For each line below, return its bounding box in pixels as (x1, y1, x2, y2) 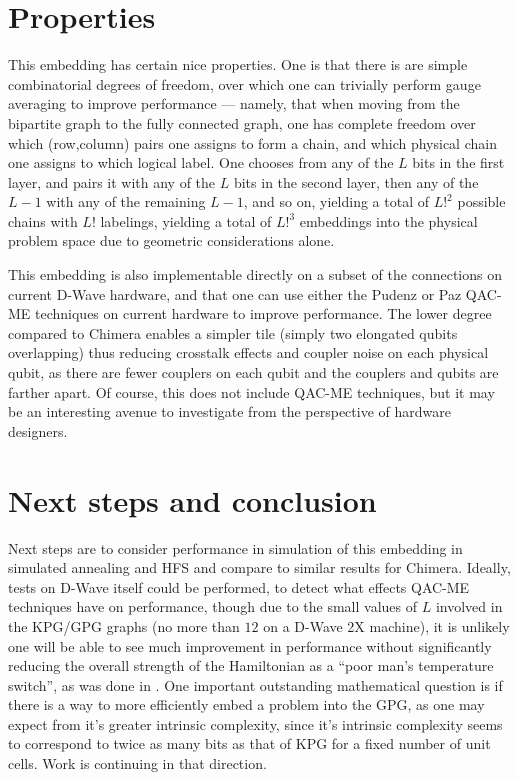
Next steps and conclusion (8, 479, 377, 520)
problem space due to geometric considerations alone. (8, 230, 335, 251)
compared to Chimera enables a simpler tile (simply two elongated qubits (8, 322, 458, 343)
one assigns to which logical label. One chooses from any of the (8, 152, 394, 173)
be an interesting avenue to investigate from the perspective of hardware (8, 401, 451, 422)
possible (457, 191, 506, 212)
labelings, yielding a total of (100, 210, 272, 231)
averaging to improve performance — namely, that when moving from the (8, 93, 460, 114)
